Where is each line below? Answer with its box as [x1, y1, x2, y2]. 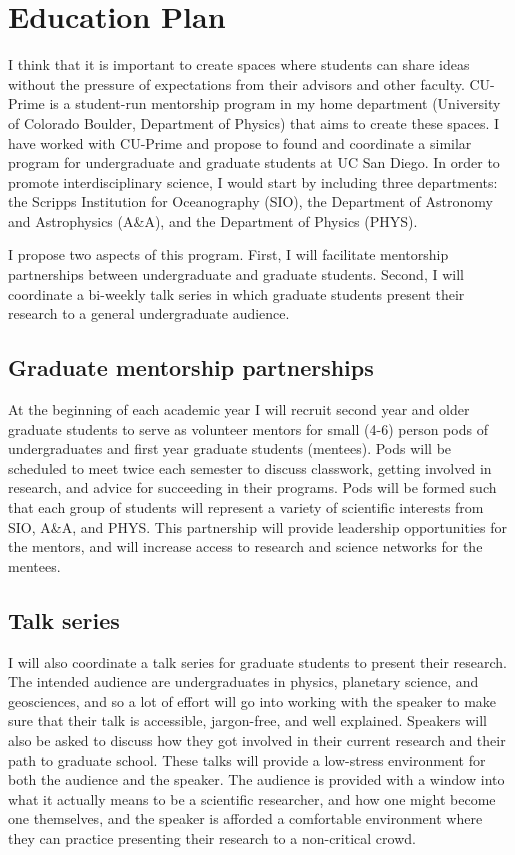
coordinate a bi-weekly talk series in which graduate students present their [8, 283, 465, 304]
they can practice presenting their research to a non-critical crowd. [8, 827, 416, 848]
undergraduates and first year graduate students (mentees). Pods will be [8, 438, 452, 459]
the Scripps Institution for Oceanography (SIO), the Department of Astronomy [8, 191, 493, 212]
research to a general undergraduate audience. [8, 303, 290, 324]
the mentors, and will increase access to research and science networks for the [8, 536, 483, 557]
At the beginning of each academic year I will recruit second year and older [8, 399, 470, 420]
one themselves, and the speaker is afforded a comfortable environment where [8, 808, 483, 829]
